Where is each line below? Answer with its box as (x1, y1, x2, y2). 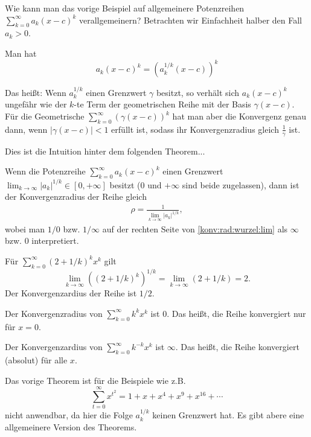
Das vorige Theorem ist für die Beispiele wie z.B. (5, 374, 186, 386)
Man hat (5, 46, 37, 59)
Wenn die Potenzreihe (5, 165, 86, 177)
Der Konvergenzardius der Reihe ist (5, 287, 137, 299)
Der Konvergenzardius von (5, 340, 103, 353)
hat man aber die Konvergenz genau (172, 110, 306, 123)
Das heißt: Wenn (5, 86, 66, 98)
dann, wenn (5, 123, 48, 135)
